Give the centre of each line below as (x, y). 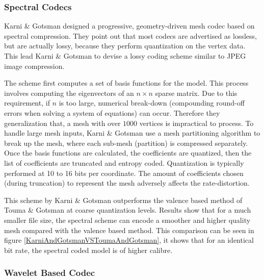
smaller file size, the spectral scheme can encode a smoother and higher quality (127, 220)
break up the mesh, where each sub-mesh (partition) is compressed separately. (126, 143)
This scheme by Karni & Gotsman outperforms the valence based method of (123, 200)
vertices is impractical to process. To (196, 123)
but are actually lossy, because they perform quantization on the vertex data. (125, 46)
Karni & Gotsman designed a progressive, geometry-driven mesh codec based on (129, 26)
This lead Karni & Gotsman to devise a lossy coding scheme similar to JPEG (125, 56)
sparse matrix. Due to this (196, 93)
